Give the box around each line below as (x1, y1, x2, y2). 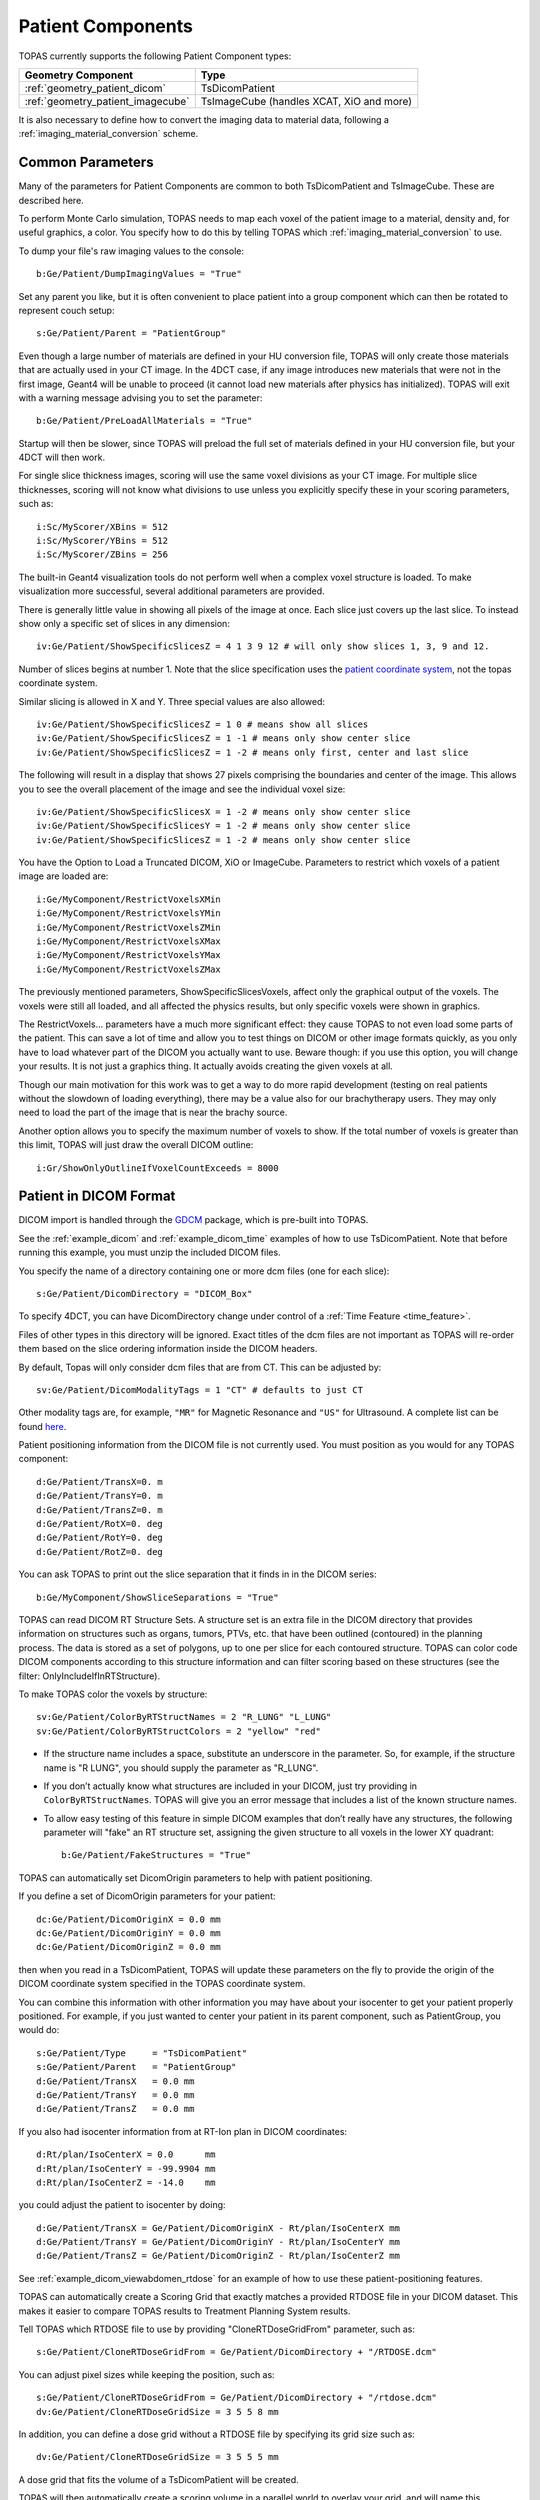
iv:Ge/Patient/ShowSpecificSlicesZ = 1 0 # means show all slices (36, 718, 369, 730)
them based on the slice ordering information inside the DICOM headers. (18, 1343, 318, 1355)
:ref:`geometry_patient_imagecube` (24, 94, 190, 108)
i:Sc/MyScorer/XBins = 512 (36, 521, 169, 532)
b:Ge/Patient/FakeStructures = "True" (61, 1850, 252, 1861)
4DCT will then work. (18, 451, 105, 464)
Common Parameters (18, 154, 154, 171)
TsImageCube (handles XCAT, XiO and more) (200, 94, 412, 108)
